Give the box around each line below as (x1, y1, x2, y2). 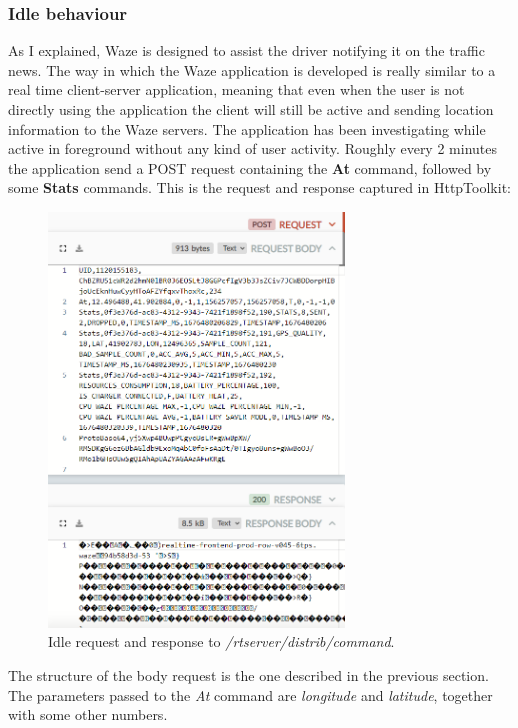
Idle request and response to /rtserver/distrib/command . (48, 631, 395, 652)
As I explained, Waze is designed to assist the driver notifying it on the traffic (8, 40, 485, 61)
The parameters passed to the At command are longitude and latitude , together (8, 684, 493, 705)
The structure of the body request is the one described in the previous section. (8, 665, 489, 686)
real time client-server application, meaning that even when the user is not (8, 79, 465, 100)
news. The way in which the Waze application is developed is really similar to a (8, 59, 496, 80)
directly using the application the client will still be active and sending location (8, 99, 494, 119)
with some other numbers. (8, 704, 168, 725)
